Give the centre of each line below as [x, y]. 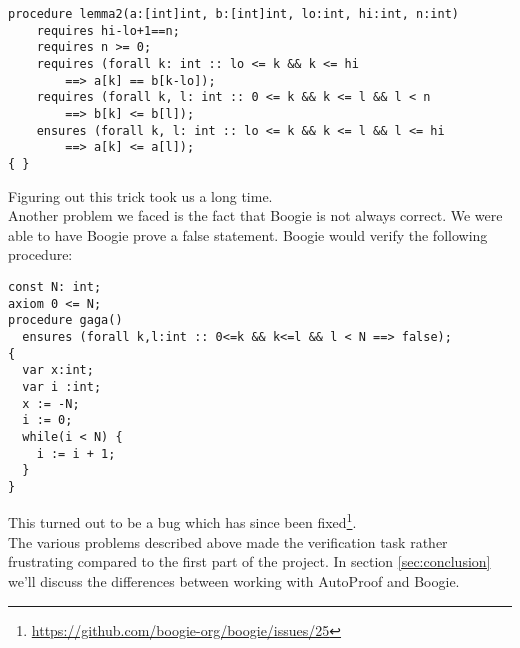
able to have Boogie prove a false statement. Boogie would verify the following [248, 234]
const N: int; [55, 286]
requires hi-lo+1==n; [108, 30]
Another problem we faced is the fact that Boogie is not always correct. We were [255, 215]
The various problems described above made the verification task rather [228, 541]
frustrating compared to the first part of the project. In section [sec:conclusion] [249, 561]
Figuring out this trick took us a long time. [140, 195]
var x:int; [58, 370]
